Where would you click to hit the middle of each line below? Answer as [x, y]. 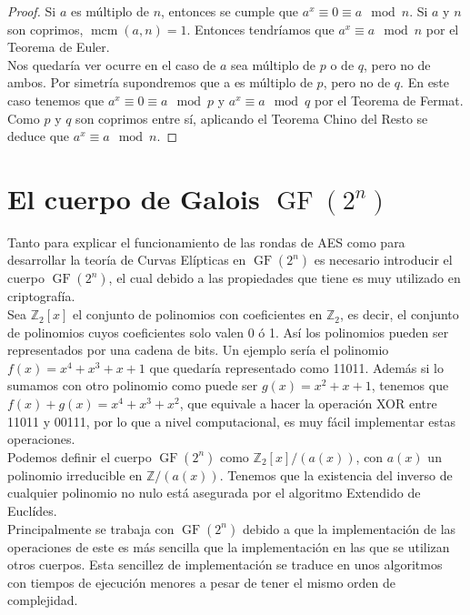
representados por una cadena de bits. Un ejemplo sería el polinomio [198, 350]
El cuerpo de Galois [134, 198]
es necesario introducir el [383, 260]
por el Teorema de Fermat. [389, 100]
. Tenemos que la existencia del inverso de [336, 474]
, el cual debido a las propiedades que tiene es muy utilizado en [285, 278]
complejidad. [43, 600]
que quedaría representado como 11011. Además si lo [296, 367]
